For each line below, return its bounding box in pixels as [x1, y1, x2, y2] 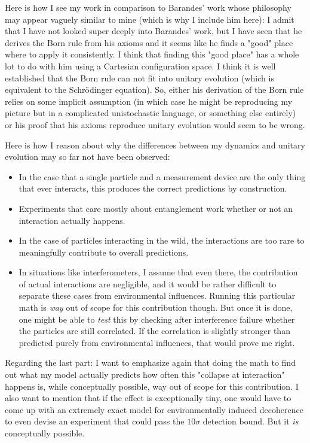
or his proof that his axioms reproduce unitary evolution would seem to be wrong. [5, 118, 305, 131]
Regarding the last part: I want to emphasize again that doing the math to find [5, 356, 296, 369]
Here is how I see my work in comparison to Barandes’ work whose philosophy [5, 1, 291, 13]
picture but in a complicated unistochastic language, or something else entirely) [5, 107, 296, 119]
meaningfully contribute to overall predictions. [19, 245, 189, 258]
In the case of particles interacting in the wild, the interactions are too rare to [19, 234, 305, 247]
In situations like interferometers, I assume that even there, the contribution [19, 266, 298, 278]
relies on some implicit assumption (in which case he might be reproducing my [5, 95, 293, 107]
